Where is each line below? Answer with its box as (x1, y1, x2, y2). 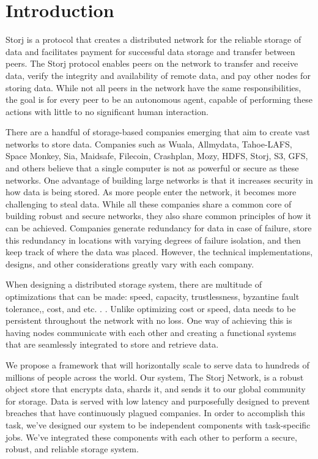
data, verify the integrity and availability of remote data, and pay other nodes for (6, 69, 311, 81)
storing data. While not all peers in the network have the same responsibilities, (6, 81, 301, 94)
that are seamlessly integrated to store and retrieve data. (6, 338, 219, 351)
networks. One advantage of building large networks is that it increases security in (6, 173, 313, 186)
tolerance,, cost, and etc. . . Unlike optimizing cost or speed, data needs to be (6, 302, 296, 315)
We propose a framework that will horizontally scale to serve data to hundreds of (6, 358, 309, 371)
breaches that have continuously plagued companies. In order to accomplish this (6, 406, 305, 419)
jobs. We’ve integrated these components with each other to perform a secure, (6, 430, 297, 443)
